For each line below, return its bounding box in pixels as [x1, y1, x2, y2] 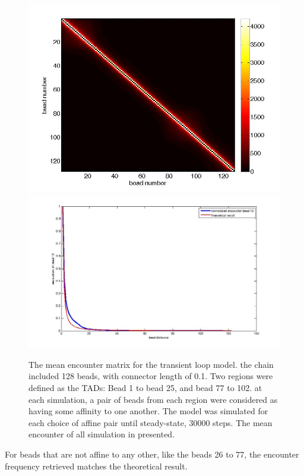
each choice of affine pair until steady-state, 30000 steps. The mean [28, 416, 273, 428]
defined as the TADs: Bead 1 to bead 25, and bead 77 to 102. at [28, 381, 262, 393]
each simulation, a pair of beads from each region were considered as [28, 393, 278, 405]
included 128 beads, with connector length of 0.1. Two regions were [28, 370, 273, 382]
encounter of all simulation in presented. [28, 428, 175, 440]
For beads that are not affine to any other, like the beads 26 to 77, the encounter [5, 447, 299, 460]
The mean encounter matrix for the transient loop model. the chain [28, 358, 274, 370]
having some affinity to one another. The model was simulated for [28, 405, 268, 417]
